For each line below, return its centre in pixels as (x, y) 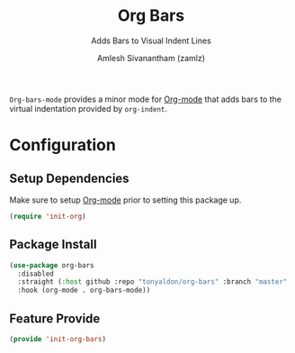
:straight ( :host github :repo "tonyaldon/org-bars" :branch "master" (152, 282)
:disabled (36, 274)
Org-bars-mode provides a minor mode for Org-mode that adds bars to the (145, 99)
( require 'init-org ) (48, 216)
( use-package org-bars (52, 265)
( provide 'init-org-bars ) (58, 339)
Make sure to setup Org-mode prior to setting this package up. (125, 200)
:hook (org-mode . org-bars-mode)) (84, 290)
